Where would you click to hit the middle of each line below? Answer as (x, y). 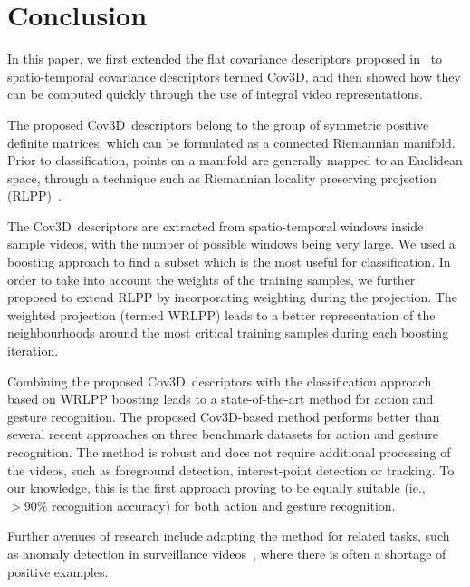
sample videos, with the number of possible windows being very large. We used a (231, 244)
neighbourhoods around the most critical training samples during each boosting (228, 333)
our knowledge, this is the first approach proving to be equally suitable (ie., (216, 488)
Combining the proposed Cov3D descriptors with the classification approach (220, 381)
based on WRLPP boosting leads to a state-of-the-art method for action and (221, 399)
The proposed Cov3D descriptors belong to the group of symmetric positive (218, 124)
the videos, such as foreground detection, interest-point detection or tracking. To (231, 470)
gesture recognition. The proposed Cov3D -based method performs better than (224, 416)
